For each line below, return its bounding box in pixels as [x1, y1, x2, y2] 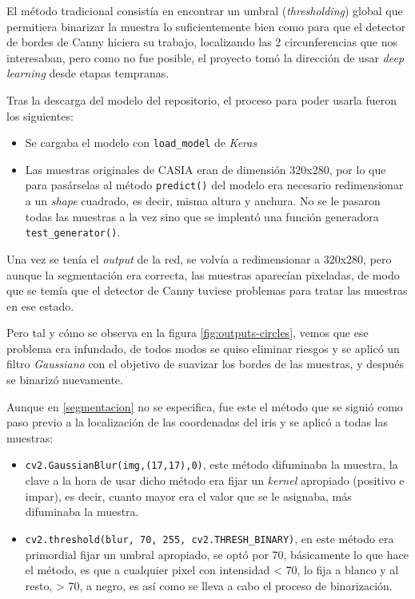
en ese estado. [6, 297, 74, 314]
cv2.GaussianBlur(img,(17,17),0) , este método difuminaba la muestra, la [25, 456, 398, 473]
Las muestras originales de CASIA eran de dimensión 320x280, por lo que [25, 161, 386, 177]
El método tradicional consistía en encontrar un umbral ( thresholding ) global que [6, 2, 403, 18]
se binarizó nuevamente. [6, 371, 123, 388]
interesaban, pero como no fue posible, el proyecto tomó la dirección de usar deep [6, 49, 405, 65]
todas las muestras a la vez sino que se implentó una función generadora [25, 208, 379, 224]
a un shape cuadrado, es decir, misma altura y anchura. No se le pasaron [25, 192, 381, 209]
